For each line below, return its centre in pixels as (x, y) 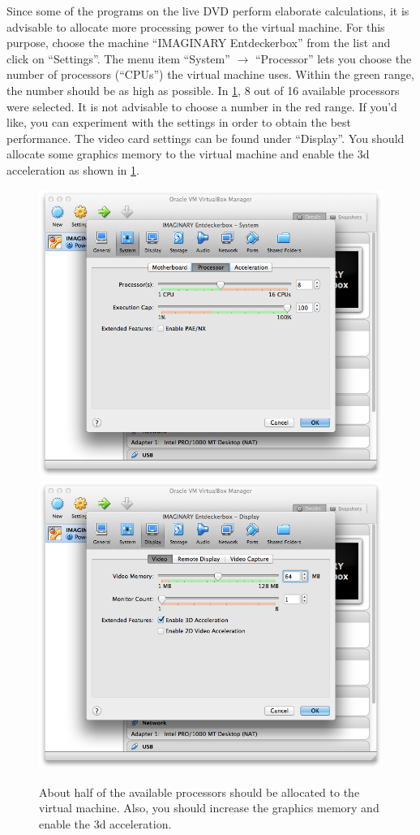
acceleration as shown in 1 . (73, 169)
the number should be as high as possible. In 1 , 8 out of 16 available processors (203, 90)
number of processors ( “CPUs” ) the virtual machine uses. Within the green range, (210, 74)
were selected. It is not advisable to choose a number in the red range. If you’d (202, 106)
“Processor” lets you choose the (333, 58)
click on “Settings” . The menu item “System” (118, 58)
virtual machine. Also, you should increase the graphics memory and (209, 808)
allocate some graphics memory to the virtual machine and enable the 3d (188, 154)
